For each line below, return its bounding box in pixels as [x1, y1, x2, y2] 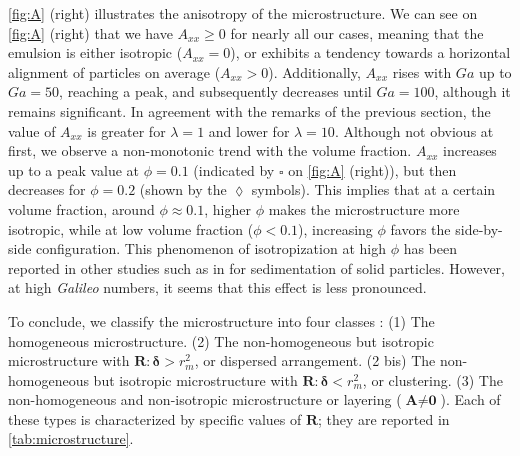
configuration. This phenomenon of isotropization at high [36, 238, 386, 259]
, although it [434, 81, 511, 102]
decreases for [8, 179, 86, 200]
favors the [390, 218, 451, 239]
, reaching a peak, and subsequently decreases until [59, 81, 372, 102]
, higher [204, 198, 251, 219]
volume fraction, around [8, 198, 155, 219]
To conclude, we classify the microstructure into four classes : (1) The [8, 310, 435, 331]
